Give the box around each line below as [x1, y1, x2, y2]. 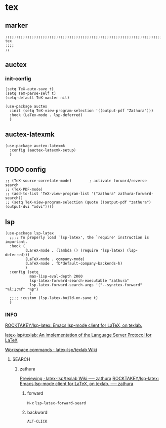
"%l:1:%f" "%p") [5, 287, 39, 292]
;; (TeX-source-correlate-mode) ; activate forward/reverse [5, 178, 147, 184]
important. [5, 239, 28, 244]
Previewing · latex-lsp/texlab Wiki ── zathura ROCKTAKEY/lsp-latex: [19, 376, 159, 382]
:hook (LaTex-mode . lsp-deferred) [9, 113, 83, 117]
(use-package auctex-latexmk [5, 143, 65, 148]
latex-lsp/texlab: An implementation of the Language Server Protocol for [5, 332, 152, 338]
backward [27, 409, 48, 416]
